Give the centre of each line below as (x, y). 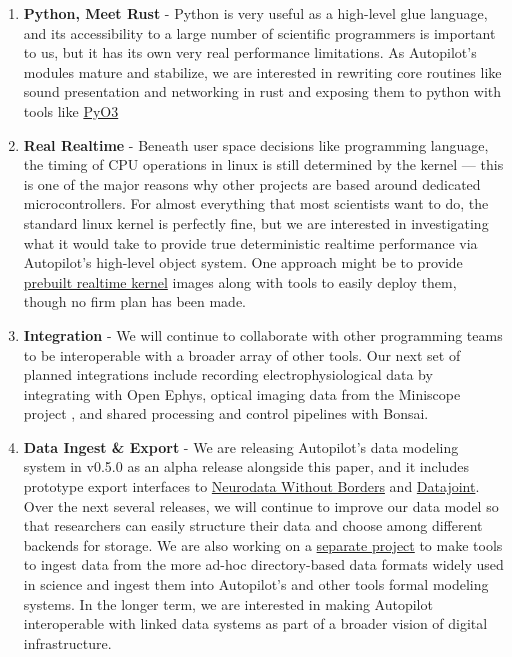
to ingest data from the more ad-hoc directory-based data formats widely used (263, 564)
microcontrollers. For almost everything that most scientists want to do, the (256, 203)
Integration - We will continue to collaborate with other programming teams (263, 334)
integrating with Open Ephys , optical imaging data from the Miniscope (242, 393)
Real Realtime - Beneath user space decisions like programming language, (256, 144)
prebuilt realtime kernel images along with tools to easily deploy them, (240, 281)
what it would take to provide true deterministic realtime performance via (250, 242)
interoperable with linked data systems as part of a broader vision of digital (255, 623)
